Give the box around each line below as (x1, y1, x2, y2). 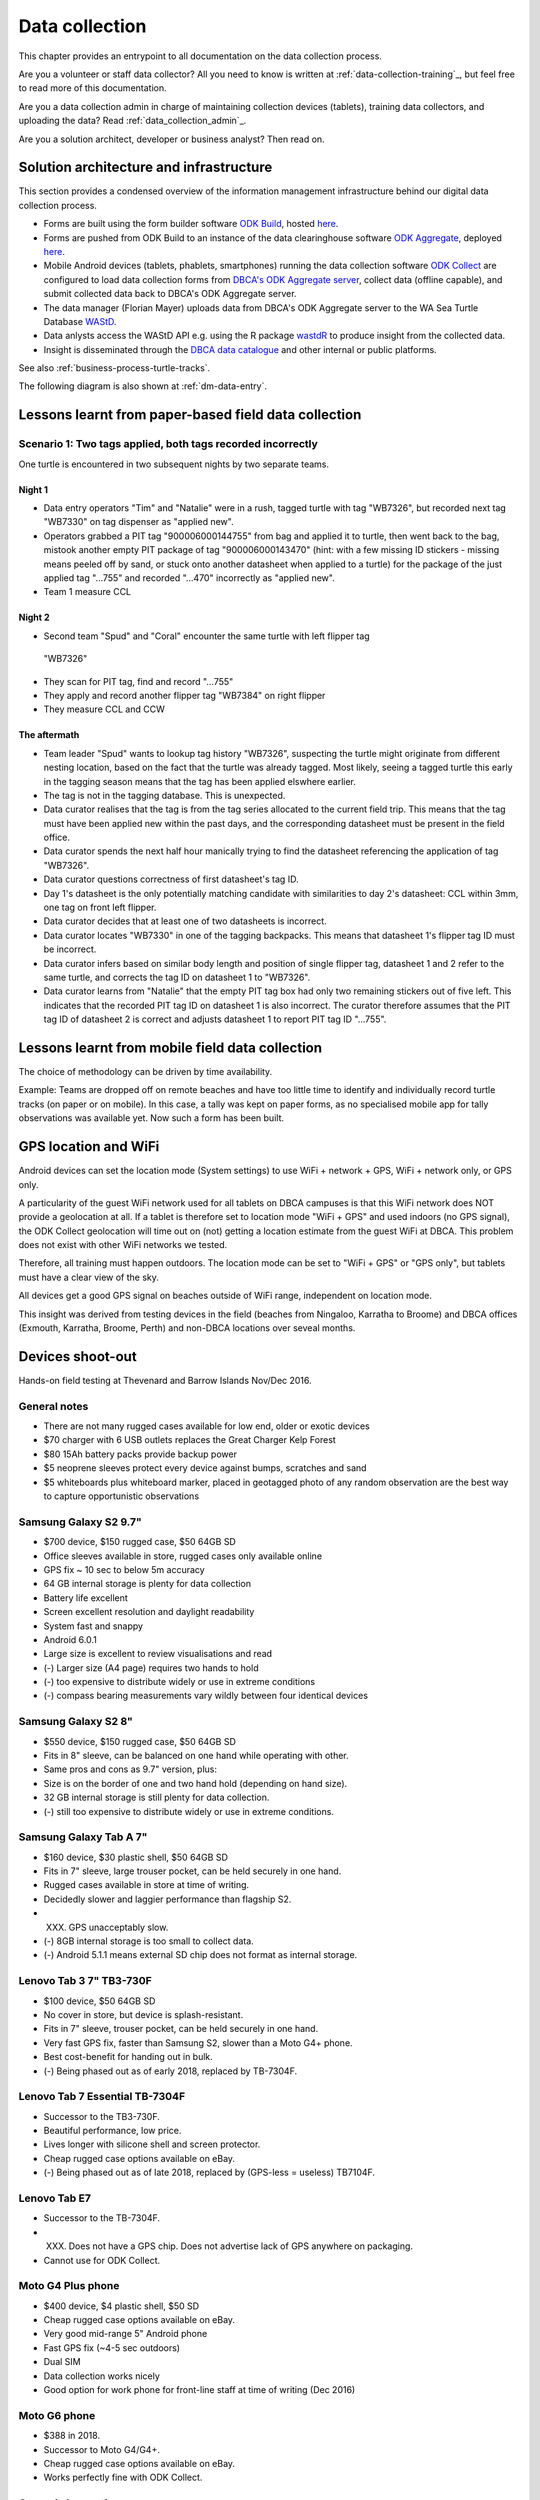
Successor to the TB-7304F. (43, 2212, 160, 2224)
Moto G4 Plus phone (18, 2279, 120, 2293)
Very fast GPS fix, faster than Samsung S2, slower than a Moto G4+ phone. (43, 2036, 354, 2049)
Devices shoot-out (18, 1348, 137, 1365)
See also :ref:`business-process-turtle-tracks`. (18, 362, 211, 374)
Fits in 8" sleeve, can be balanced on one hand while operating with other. (43, 1750, 349, 1761)
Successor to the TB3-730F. (43, 2110, 160, 2122)
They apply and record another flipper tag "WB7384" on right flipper (43, 689, 326, 701)
